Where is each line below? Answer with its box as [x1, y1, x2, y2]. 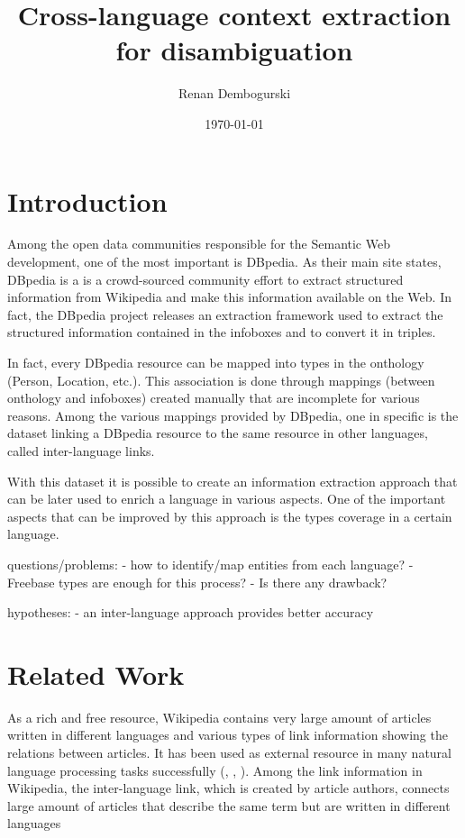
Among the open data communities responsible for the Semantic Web [7, 234, 390, 253]
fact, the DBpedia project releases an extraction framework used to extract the [7, 305, 443, 323]
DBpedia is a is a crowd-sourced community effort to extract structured [7, 269, 404, 288]
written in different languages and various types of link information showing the [7, 725, 448, 744]
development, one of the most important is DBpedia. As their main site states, [7, 252, 442, 271]
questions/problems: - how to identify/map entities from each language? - [7, 554, 414, 573]
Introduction [7, 182, 168, 219]
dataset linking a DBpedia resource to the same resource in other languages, [7, 424, 428, 442]
